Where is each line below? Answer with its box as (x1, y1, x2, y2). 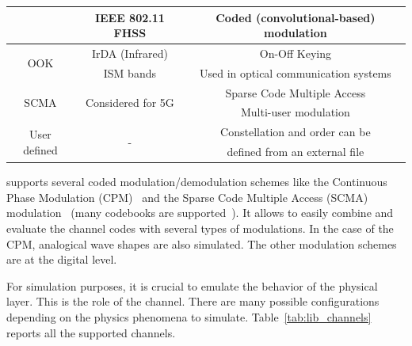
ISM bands (103, 64, 156, 81)
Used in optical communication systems (200, 64, 391, 81)
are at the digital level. (6, 251, 117, 268)
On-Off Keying (259, 44, 331, 61)
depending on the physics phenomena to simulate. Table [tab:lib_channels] (6, 309, 372, 325)
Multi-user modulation (240, 104, 350, 120)
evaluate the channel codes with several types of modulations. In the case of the (6, 220, 394, 237)
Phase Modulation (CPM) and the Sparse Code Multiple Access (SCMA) (6, 188, 368, 205)
